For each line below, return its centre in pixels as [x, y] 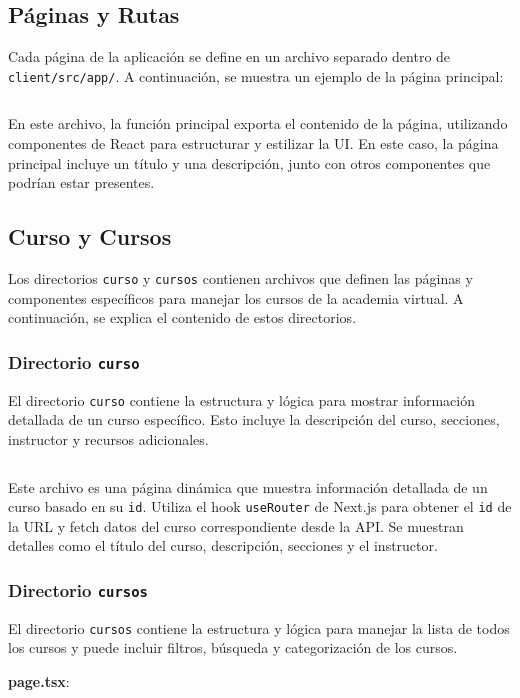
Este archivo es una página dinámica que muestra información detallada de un [248, 486]
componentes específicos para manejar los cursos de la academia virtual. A [236, 297]
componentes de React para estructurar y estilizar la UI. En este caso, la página [253, 143]
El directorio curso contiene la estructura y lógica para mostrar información [241, 399]
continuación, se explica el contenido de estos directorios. [182, 317]
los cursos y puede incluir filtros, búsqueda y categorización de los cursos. [233, 647]
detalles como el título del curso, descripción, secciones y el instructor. [223, 545]
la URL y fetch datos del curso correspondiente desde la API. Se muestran [236, 525]
